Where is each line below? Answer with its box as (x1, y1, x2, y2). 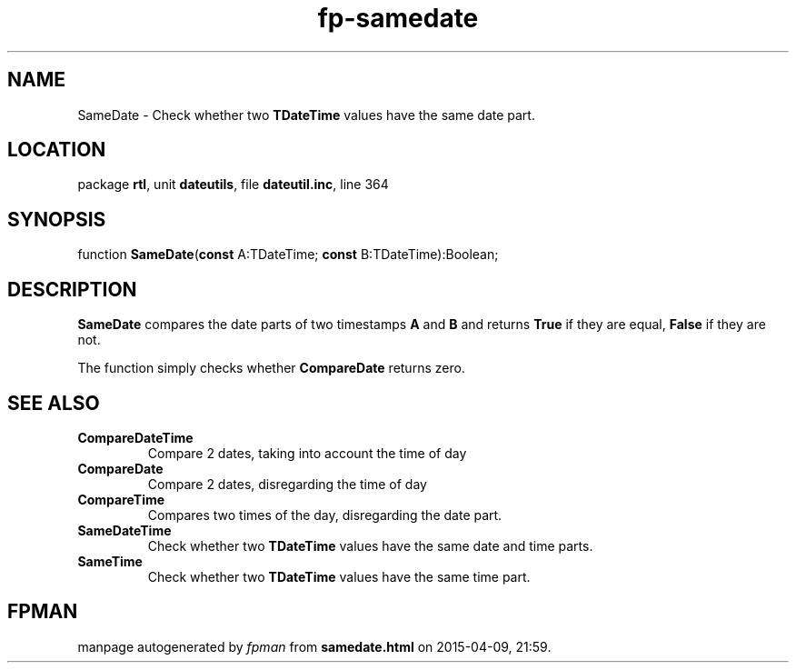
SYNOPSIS (7, 207, 106, 231)
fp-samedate (317, 3, 479, 34)
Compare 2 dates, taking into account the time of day (147, 445, 467, 461)
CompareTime (77, 491, 165, 507)
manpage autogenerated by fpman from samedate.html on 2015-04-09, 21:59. (77, 638, 552, 655)
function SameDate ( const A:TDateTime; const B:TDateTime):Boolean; (77, 246, 499, 263)
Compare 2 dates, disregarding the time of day (147, 475, 427, 492)
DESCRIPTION (7, 277, 137, 301)
